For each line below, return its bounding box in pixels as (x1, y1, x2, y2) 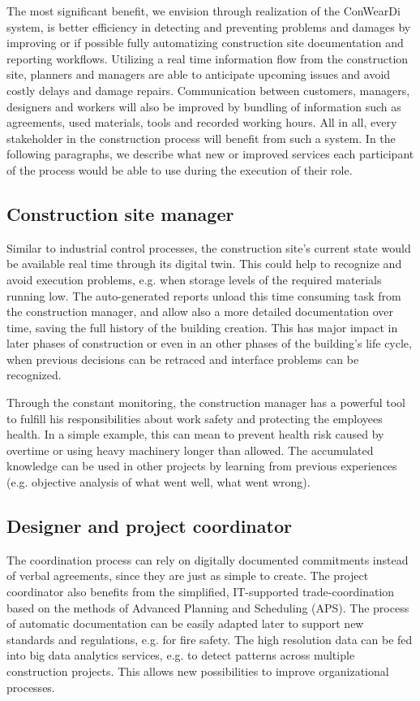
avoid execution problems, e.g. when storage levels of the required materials (6, 270, 382, 288)
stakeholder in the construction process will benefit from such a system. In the (6, 129, 396, 146)
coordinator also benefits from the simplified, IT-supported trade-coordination (6, 583, 395, 600)
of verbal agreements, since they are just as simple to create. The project (6, 567, 369, 584)
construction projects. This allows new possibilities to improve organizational (6, 663, 389, 679)
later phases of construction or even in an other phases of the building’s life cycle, (6, 335, 412, 352)
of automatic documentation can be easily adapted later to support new (6, 615, 364, 632)
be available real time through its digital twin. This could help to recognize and (6, 255, 402, 272)
